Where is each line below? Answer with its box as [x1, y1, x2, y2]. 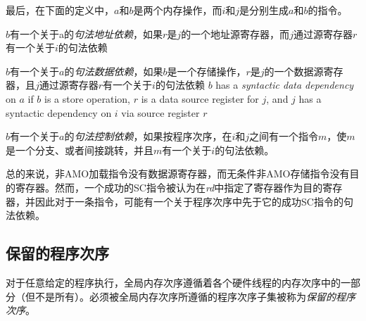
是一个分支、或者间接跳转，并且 [6, 142, 153, 157]
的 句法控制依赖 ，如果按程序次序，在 [64, 129, 232, 144]
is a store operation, [44, 91, 130, 106]
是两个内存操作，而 [133, 3, 222, 17]
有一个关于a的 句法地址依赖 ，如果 [10, 26, 163, 41]
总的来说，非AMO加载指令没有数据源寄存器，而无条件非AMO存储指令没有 [6, 166, 350, 181]
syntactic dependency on [6, 105, 112, 120]
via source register [121, 105, 200, 120]
